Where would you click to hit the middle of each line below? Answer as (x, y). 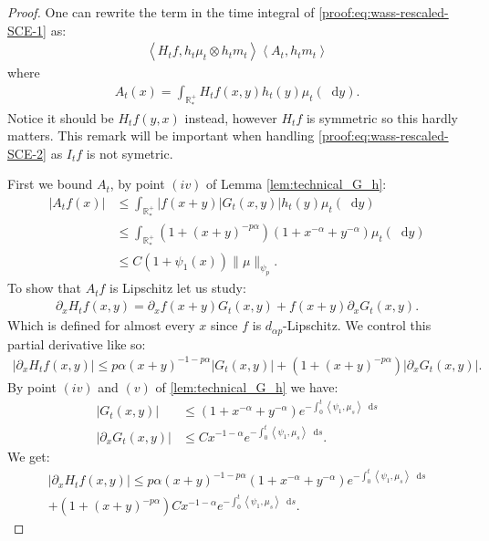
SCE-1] (27, 30)
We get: (29, 456)
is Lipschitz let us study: (177, 288)
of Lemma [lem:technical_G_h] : (297, 184)
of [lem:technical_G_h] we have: (247, 386)
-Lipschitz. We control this (357, 325)
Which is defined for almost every (101, 325)
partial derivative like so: (77, 343)
